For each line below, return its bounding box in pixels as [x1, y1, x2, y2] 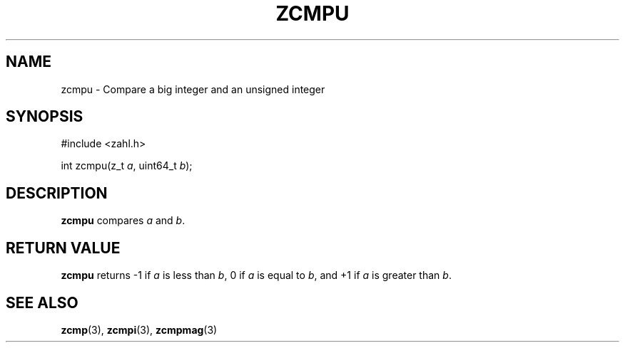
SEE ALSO [6, 293, 78, 312]
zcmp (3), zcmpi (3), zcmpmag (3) [61, 323, 218, 336]
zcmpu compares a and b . [61, 214, 186, 227]
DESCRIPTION [6, 184, 108, 202]
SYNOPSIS [6, 107, 83, 126]
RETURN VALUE [6, 238, 121, 257]
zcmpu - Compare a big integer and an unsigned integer [61, 83, 325, 95]
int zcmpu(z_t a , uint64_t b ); [61, 159, 193, 172]
